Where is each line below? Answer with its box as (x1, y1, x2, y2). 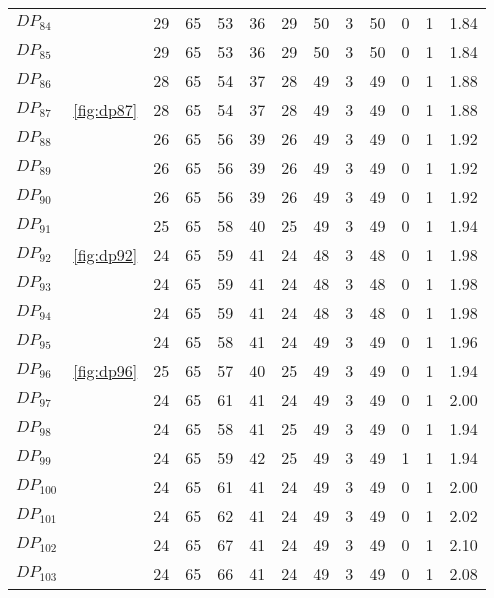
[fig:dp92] (73, 243, 138, 266)
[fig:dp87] (73, 98, 138, 121)
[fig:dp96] (73, 359, 138, 382)
